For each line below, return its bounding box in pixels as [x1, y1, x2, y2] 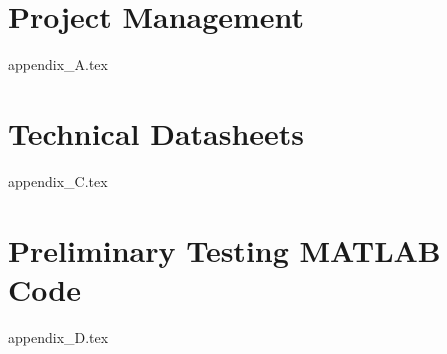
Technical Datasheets [8, 112, 305, 153]
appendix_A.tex [8, 54, 108, 75]
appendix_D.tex [8, 326, 109, 347]
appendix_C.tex [8, 170, 108, 191]
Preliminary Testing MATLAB [8, 229, 441, 270]
